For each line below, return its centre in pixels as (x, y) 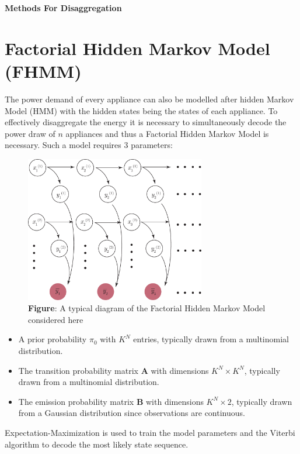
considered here (56, 319)
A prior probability (53, 339)
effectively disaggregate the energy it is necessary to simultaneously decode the (146, 122)
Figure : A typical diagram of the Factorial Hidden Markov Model (147, 308)
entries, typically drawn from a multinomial (211, 339)
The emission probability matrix (76, 401)
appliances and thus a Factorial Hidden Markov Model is (167, 133)
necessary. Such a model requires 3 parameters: (89, 145)
